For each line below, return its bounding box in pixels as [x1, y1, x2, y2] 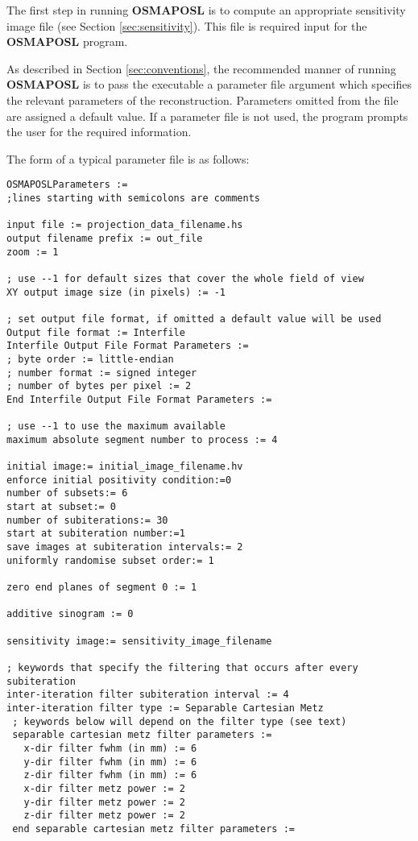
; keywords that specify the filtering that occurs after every [6, 661, 358, 673]
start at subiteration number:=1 [6, 528, 185, 540]
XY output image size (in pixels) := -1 [6, 286, 226, 298]
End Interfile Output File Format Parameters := [6, 393, 272, 405]
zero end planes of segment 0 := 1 [6, 582, 197, 594]
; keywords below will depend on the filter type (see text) [12, 715, 347, 727]
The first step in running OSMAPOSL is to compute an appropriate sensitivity [6, 2, 406, 18]
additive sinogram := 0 [6, 608, 134, 620]
